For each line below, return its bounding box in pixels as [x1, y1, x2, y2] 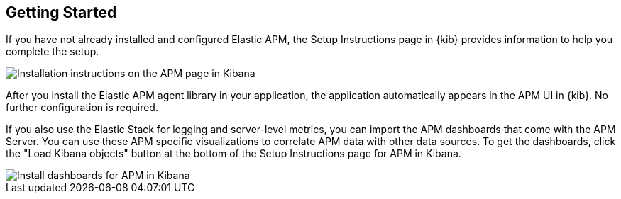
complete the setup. [6, 45, 99, 58]
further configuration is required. [6, 101, 158, 114]
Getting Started [6, 4, 117, 21]
